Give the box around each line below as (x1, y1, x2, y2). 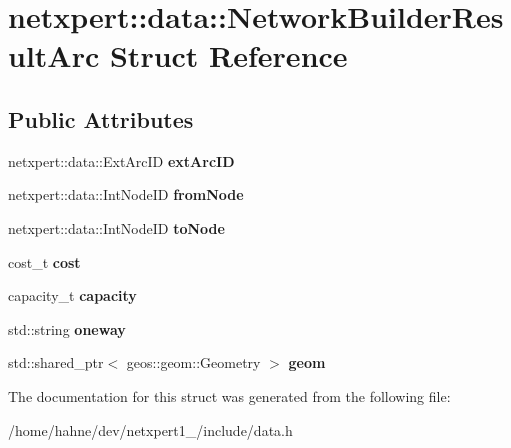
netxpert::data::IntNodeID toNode (8, 217, 225, 238)
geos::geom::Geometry (126, 352, 261, 373)
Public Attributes (8, 103, 194, 134)
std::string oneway (8, 318, 126, 339)
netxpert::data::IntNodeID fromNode (8, 184, 244, 205)
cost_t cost (8, 251, 81, 272)
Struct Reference (109, 35, 348, 76)
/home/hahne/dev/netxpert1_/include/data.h (8, 419, 293, 440)
